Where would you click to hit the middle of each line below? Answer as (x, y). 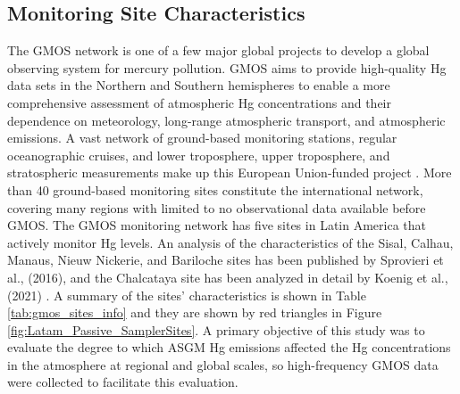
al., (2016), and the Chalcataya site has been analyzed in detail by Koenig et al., (228, 277)
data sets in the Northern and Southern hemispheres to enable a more (199, 85)
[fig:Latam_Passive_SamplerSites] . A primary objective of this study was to (216, 329)
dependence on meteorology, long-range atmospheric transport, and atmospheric (226, 120)
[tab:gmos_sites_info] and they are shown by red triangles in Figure (195, 312)
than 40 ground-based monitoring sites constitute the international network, (215, 189)
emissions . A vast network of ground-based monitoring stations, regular (202, 138)
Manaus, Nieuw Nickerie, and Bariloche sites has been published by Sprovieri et (226, 260)
